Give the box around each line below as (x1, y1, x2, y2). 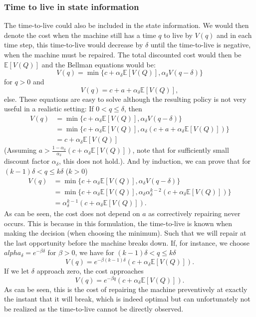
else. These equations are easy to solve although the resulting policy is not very (4, 93, 247, 104)
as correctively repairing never (148, 208, 241, 219)
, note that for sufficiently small (132, 145, 229, 155)
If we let (4, 266, 29, 276)
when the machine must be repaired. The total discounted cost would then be (4, 49, 242, 59)
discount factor (4, 156, 50, 166)
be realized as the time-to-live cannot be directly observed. (4, 303, 184, 314)
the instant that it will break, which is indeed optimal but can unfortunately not (4, 294, 251, 304)
